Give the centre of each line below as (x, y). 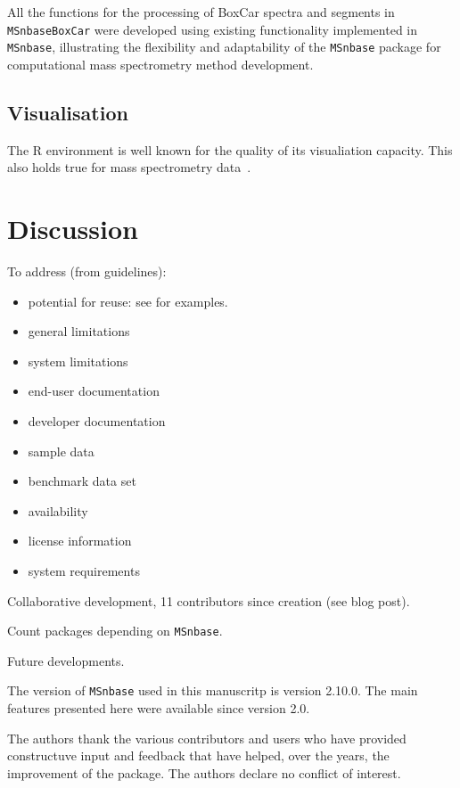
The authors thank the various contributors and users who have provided (207, 738)
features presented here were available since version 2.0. (159, 708)
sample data (61, 451)
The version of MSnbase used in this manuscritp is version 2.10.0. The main (213, 690)
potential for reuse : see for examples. (128, 301)
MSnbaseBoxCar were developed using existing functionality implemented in (213, 29)
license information (80, 541)
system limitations (78, 361)
